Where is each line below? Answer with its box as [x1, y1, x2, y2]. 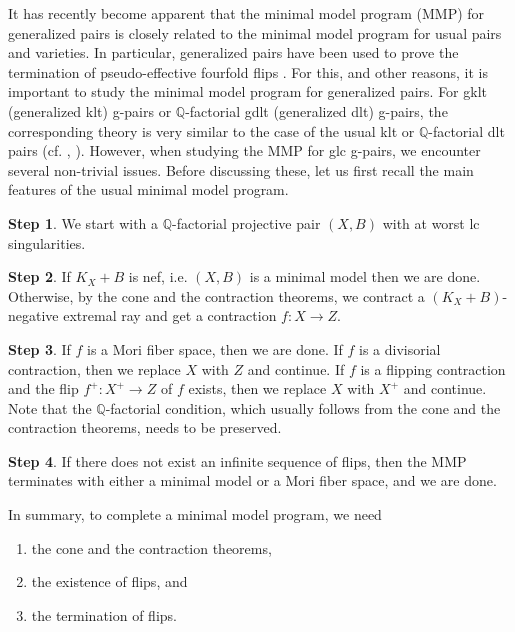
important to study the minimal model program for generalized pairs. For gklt [8, 81, 487, 102]
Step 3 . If [8, 338, 71, 359]
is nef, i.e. [128, 266, 188, 287]
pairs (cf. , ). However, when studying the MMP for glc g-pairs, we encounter [8, 140, 481, 161]
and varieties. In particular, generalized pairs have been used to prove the [8, 42, 459, 63]
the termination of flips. [31, 604, 177, 625]
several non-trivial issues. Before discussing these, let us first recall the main [8, 159, 474, 180]
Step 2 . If [8, 266, 71, 287]
